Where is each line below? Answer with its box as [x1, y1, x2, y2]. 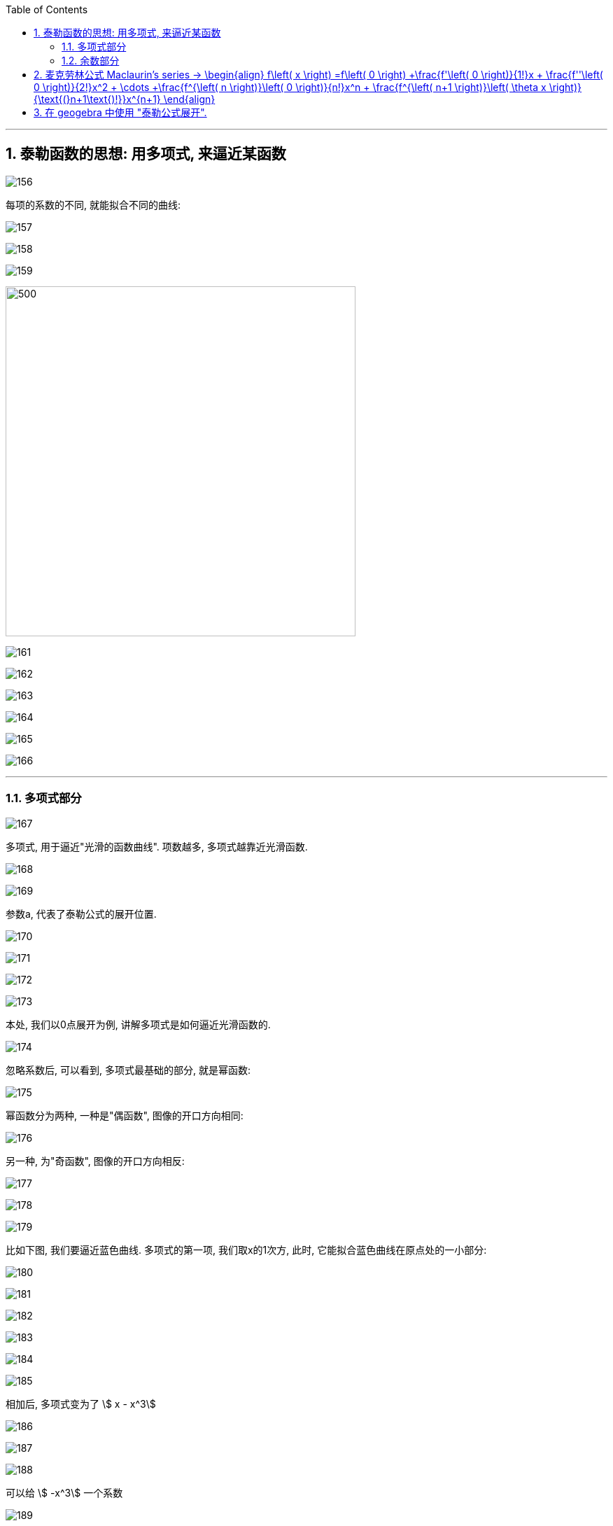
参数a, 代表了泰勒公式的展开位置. [6, 907, 157, 920]
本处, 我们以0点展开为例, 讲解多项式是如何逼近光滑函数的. [6, 1018, 271, 1030]
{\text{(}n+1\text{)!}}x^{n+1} [34, 93, 161, 105]
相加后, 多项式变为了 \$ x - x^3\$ [6, 1397, 156, 1410]
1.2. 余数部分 [62, 55, 120, 66]
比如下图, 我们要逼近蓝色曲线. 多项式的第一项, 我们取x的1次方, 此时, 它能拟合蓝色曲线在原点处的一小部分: [6, 1243, 487, 1256]
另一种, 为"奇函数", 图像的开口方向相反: [6, 1154, 185, 1167]
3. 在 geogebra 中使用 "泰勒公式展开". [34, 106, 207, 118]
